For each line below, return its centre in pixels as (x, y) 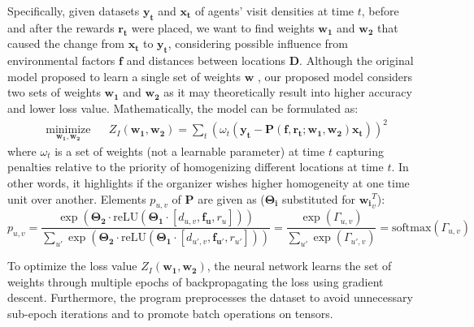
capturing (360, 151)
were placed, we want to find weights (223, 27)
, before (380, 11)
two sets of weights (54, 92)
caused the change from (66, 43)
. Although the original (357, 60)
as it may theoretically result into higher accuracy (288, 92)
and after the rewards (61, 27)
